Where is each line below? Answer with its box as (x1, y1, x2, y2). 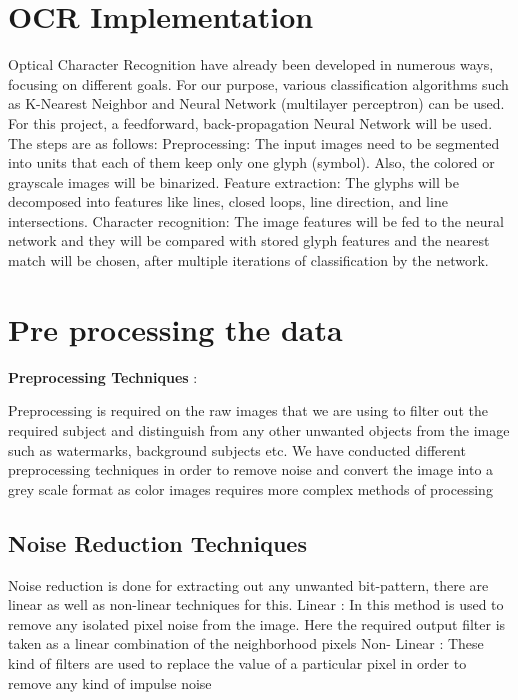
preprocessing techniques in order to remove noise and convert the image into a (8, 459, 494, 480)
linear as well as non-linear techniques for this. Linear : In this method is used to (8, 594, 504, 615)
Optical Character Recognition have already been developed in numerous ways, (8, 54, 494, 75)
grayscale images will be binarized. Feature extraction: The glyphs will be (8, 171, 459, 192)
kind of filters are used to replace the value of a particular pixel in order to (8, 652, 467, 673)
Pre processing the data (8, 308, 343, 349)
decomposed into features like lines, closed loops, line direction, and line (8, 191, 448, 212)
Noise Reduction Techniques (8, 527, 307, 558)
